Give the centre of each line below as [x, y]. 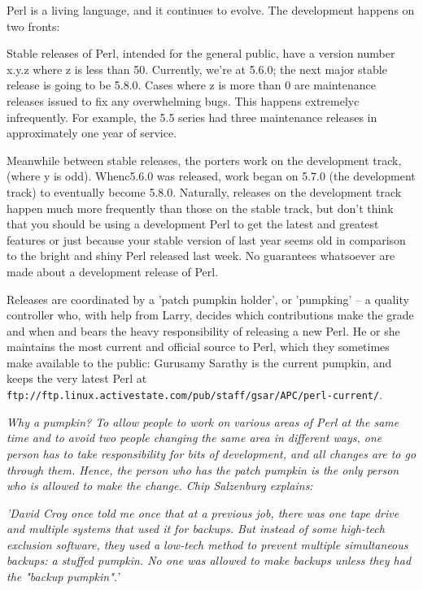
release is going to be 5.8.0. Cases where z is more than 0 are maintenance [191, 85]
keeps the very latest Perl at [77, 378]
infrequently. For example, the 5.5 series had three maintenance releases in [192, 117]
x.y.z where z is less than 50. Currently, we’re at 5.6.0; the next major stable [197, 69]
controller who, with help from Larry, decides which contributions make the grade [210, 315]
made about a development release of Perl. [113, 271]
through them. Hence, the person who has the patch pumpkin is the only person [203, 469]
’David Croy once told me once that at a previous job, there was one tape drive [203, 512]
